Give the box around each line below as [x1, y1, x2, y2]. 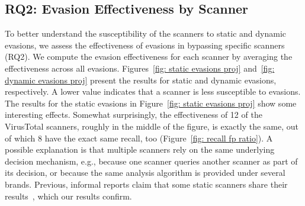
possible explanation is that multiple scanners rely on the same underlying [5, 143, 275, 156]
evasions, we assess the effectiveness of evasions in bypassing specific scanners [5, 38, 285, 51]
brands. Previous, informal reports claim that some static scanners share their [5, 178, 288, 190]
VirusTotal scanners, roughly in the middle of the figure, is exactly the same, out [5, 120, 298, 132]
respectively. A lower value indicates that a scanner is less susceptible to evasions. [5, 85, 301, 98]
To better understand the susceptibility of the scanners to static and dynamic [5, 27, 287, 40]
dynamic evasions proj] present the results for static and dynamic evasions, [5, 73, 277, 86]
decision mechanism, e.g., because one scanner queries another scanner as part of [5, 154, 298, 167]
